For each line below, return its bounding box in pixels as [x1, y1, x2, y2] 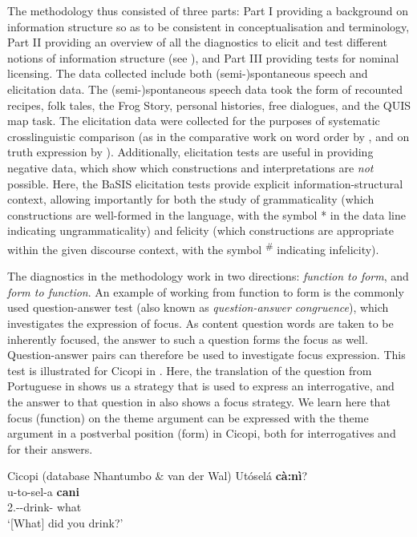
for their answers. [7, 440, 93, 457]
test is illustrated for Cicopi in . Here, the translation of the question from [7, 361, 372, 378]
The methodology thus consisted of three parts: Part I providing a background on [7, 2, 409, 18]
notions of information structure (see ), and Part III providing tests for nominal [7, 49, 399, 66]
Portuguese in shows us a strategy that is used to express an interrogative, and [7, 378, 395, 394]
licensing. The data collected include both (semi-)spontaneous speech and [7, 65, 368, 82]
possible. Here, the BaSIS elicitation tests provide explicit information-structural [7, 175, 403, 192]
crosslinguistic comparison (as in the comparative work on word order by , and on [7, 127, 410, 144]
